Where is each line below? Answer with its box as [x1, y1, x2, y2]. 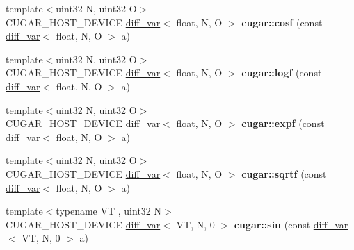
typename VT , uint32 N [56, 203, 161, 218]
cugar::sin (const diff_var [234, 217, 348, 231]
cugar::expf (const [241, 116, 325, 131]
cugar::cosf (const [241, 15, 323, 29]
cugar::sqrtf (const [241, 166, 327, 181]
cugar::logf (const [241, 65, 322, 80]
